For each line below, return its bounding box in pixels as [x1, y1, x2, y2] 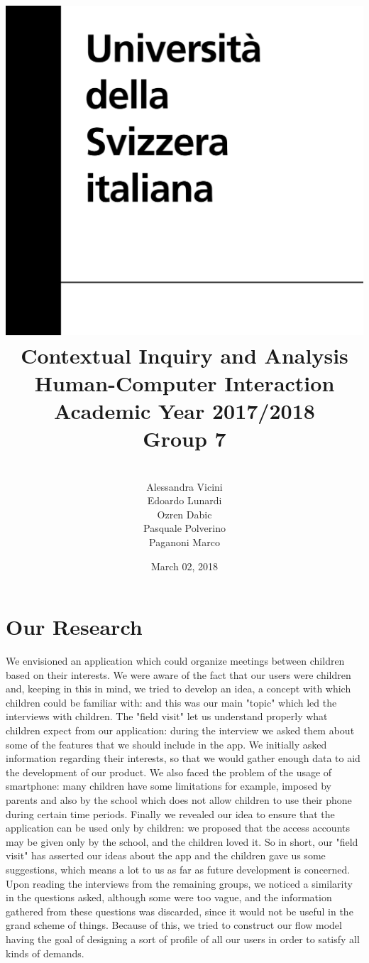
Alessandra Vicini [146, 479, 223, 494]
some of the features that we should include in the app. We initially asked [6, 736, 327, 751]
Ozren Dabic [157, 506, 212, 521]
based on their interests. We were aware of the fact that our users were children [6, 667, 351, 682]
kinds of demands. [6, 945, 84, 960]
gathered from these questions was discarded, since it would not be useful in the [6, 903, 353, 918]
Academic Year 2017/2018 [54, 396, 315, 425]
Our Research [6, 612, 143, 641]
